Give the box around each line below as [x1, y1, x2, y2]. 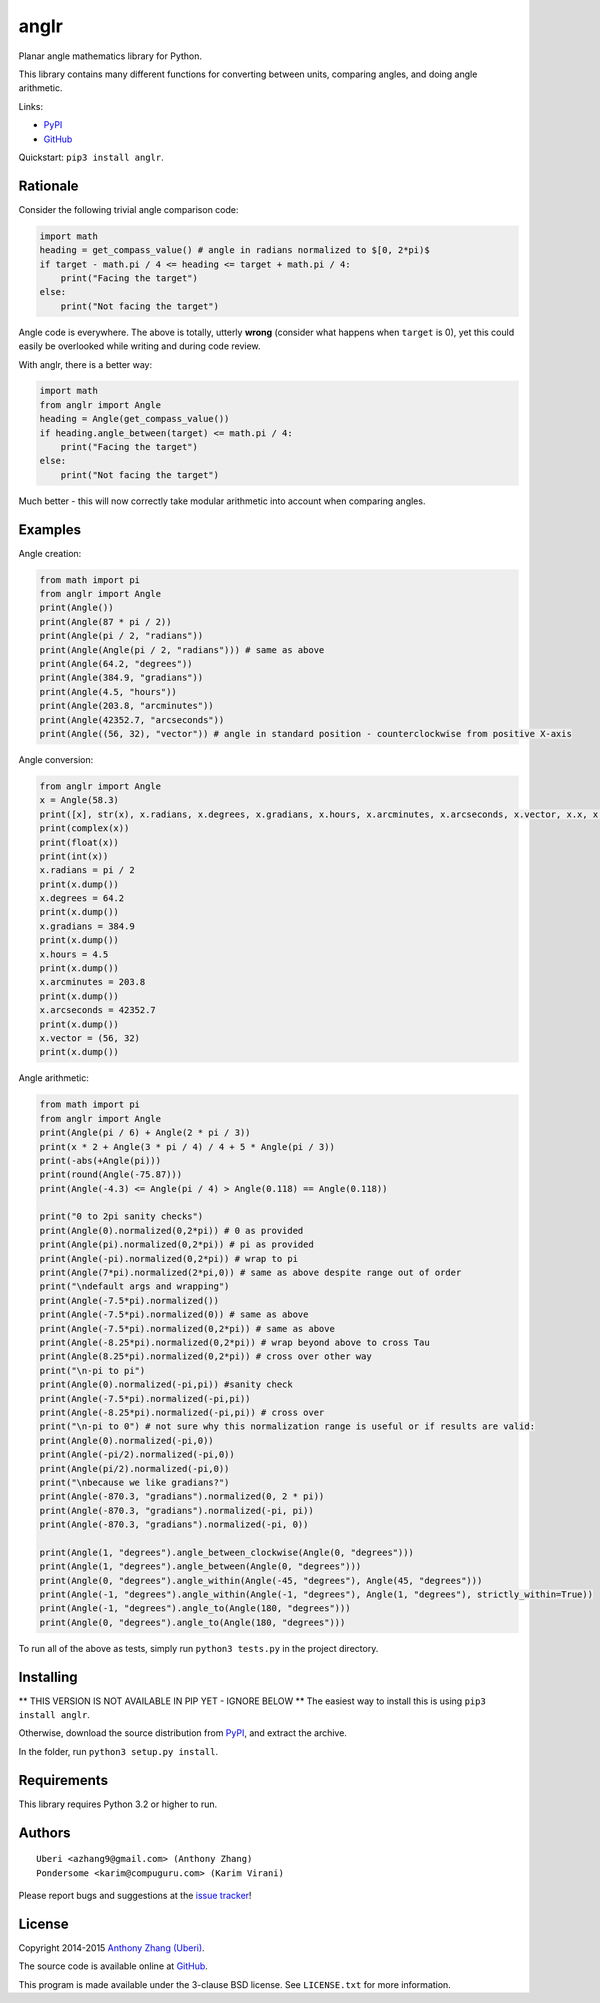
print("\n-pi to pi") [39, 1365, 146, 1376]
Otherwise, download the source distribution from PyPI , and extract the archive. [18, 1727, 347, 1739]
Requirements [18, 1771, 109, 1789]
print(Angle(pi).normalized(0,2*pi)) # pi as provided [39, 1239, 314, 1250]
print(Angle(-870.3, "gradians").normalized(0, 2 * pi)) [39, 1491, 325, 1502]
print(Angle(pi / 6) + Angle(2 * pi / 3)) [39, 1127, 251, 1139]
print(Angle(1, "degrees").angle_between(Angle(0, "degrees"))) [39, 1561, 362, 1572]
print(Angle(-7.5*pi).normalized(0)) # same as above [39, 1309, 309, 1320]
